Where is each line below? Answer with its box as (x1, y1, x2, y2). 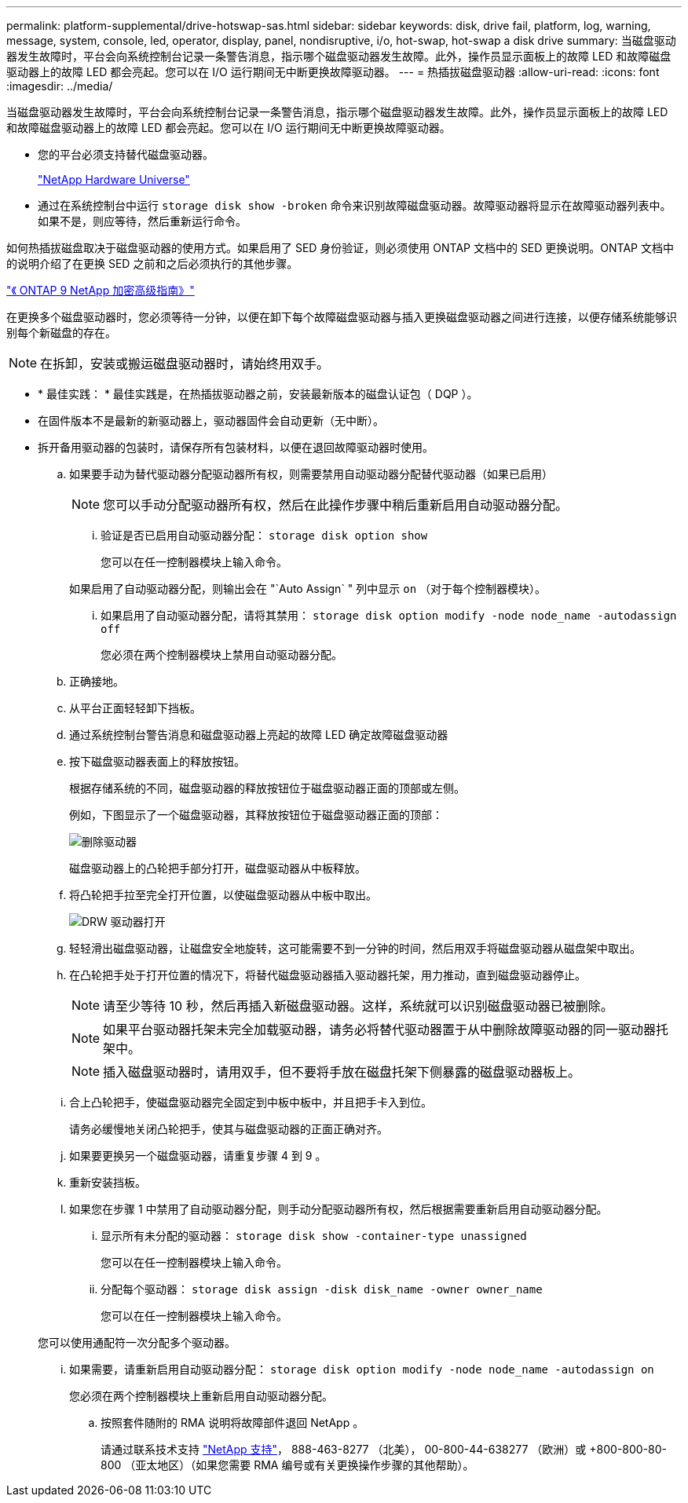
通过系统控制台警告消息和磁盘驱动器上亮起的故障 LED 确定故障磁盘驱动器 (69, 728, 448, 741)
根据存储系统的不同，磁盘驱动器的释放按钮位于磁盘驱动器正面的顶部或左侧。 (69, 781, 465, 795)
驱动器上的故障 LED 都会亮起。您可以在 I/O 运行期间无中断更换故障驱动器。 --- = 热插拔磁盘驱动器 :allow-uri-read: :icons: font (6, 65, 660, 79)
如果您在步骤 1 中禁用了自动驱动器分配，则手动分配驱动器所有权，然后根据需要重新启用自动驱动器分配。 (69, 1202, 608, 1216)
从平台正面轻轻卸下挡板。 (69, 701, 201, 715)
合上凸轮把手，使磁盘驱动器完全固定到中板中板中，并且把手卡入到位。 (69, 1095, 432, 1109)
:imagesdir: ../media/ (6, 79, 113, 93)
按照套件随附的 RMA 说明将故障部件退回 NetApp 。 (101, 1416, 364, 1429)
